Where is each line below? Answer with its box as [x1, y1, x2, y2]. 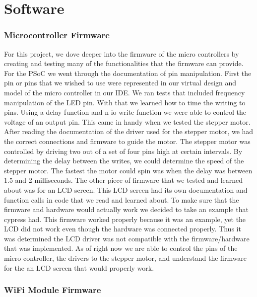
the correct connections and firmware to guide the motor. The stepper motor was [4, 136, 251, 146]
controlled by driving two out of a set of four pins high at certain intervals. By [4, 146, 243, 156]
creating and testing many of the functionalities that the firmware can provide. [4, 58, 244, 69]
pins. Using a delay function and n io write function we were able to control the [4, 107, 246, 117]
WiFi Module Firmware [4, 284, 101, 296]
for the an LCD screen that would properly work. [4, 262, 154, 273]
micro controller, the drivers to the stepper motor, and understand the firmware [4, 253, 247, 263]
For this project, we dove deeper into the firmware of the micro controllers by [4, 48, 239, 59]
